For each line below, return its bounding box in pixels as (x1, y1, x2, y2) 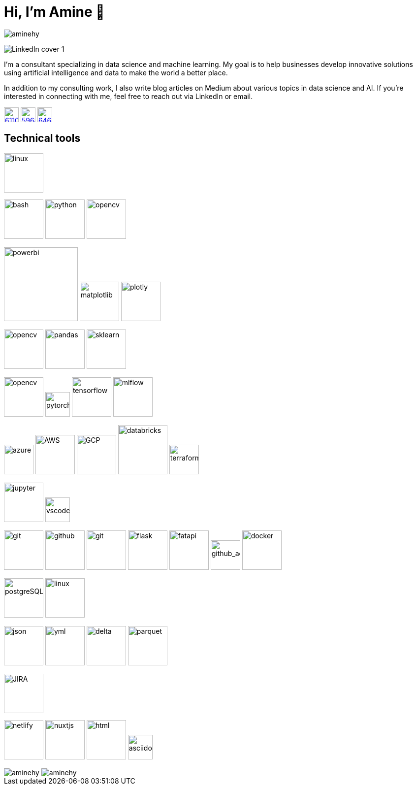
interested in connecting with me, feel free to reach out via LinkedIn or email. (4, 92, 253, 100)
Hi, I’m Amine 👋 (4, 3, 105, 20)
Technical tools (4, 132, 81, 145)
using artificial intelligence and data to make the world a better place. (4, 68, 228, 77)
